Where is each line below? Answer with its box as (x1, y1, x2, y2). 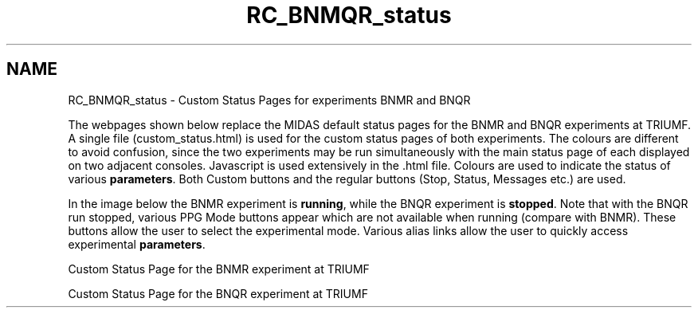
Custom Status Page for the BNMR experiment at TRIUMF (68, 261, 370, 276)
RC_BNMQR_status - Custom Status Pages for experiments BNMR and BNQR (68, 92, 471, 107)
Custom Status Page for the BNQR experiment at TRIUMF (68, 286, 368, 300)
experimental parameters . (68, 237, 206, 251)
